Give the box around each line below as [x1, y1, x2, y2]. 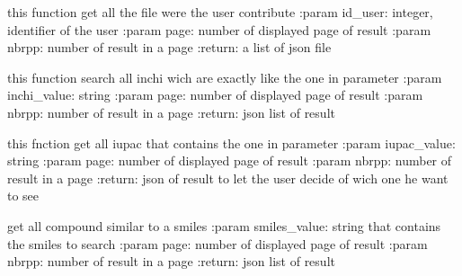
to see [7, 186, 40, 205]
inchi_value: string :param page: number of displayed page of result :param [7, 85, 423, 104]
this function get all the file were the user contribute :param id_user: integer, [7, 3, 433, 21]
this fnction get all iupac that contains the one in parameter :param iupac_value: [7, 133, 456, 152]
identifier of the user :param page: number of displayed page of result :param [7, 20, 431, 39]
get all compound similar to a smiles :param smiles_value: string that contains [7, 216, 441, 235]
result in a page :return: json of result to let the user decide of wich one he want [7, 168, 449, 187]
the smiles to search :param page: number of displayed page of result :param [7, 234, 428, 253]
